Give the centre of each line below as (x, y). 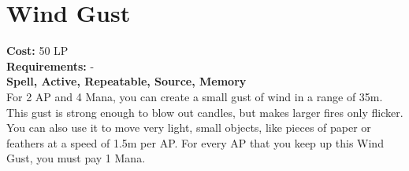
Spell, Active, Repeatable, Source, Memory (126, 81)
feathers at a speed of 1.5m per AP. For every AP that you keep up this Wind (195, 142)
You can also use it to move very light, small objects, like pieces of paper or (189, 127)
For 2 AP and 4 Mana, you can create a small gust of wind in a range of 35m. (195, 96)
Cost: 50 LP (37, 51)
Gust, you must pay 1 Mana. (76, 158)
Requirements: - (50, 65)
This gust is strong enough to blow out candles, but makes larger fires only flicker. (205, 112)
